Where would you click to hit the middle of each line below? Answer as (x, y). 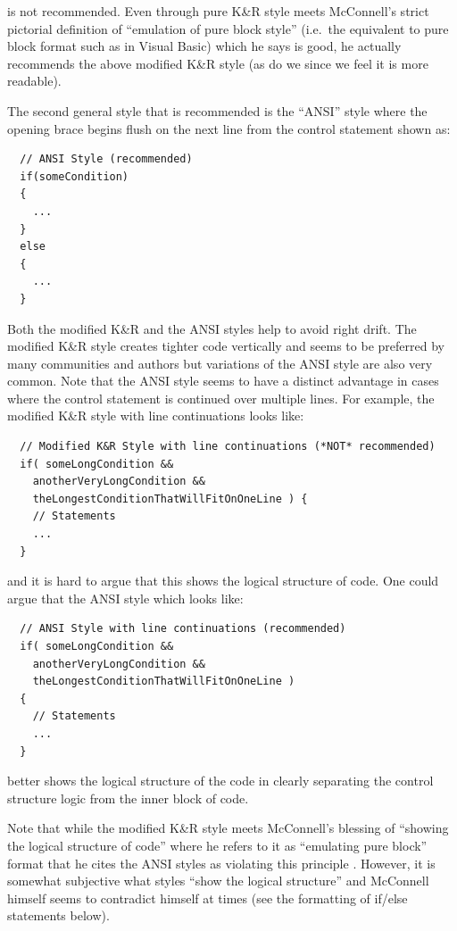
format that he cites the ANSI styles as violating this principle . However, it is (221, 863)
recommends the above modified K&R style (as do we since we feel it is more (218, 63)
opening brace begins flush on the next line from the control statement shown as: (229, 128)
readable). (34, 81)
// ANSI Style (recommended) (106, 159)
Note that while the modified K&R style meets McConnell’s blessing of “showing (228, 828)
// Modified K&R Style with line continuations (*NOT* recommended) (228, 447)
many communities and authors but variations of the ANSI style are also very (220, 363)
